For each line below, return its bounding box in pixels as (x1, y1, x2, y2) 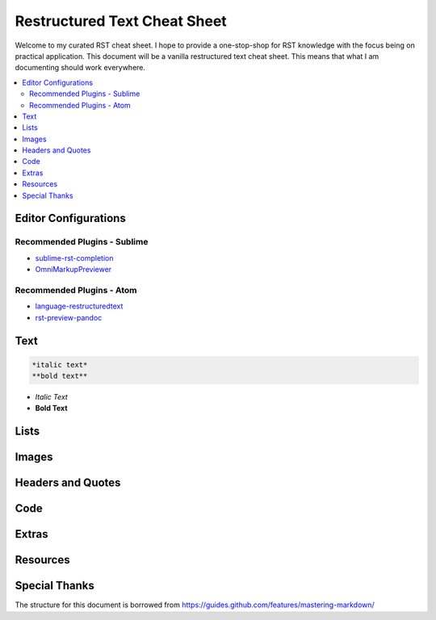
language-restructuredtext (35, 301, 124, 311)
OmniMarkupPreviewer (35, 265, 112, 274)
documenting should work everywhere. (15, 63, 145, 73)
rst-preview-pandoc (35, 312, 103, 322)
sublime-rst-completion (35, 253, 114, 262)
